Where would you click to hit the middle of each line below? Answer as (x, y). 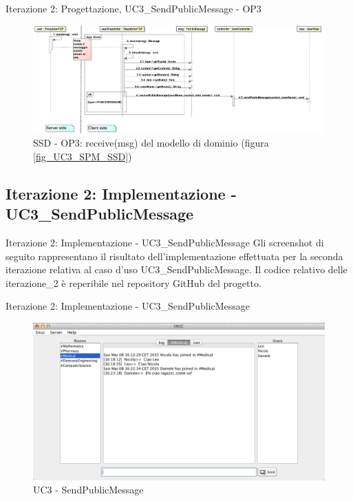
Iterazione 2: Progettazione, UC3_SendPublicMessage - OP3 (133, 8)
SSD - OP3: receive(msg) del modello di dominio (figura (151, 143)
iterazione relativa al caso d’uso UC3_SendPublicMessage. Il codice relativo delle (176, 269)
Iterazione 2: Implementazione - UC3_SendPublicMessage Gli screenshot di (165, 243)
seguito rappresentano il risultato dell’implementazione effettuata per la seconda (174, 256)
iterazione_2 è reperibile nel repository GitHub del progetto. (133, 283)
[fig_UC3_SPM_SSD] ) (83, 156)
